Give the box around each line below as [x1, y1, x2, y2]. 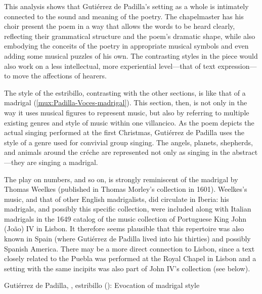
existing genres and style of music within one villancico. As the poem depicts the [4, 117, 254, 128]
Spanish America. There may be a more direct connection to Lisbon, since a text [4, 243, 255, 254]
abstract [232, 147, 258, 157]
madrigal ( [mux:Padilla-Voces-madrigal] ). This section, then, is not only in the [4, 97, 247, 108]
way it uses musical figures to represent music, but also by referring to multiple [4, 107, 249, 117]
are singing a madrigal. [27, 156, 98, 167]
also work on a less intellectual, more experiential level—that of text [4, 60, 215, 71]
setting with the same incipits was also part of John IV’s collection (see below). [4, 263, 250, 273]
